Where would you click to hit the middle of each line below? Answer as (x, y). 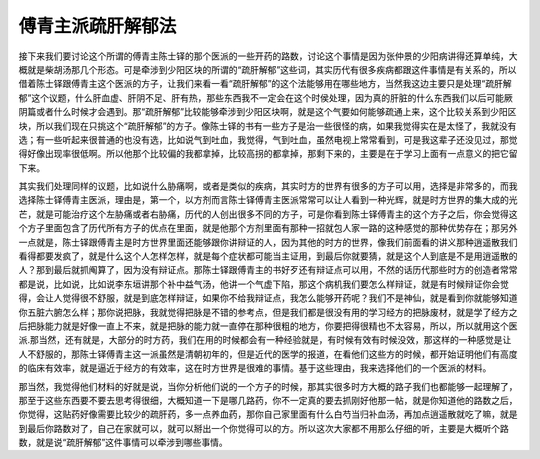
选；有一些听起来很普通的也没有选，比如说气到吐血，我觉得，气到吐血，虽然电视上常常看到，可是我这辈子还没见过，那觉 (268, 139)
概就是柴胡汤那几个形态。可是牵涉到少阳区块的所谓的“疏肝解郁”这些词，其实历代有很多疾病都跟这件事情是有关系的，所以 (267, 69)
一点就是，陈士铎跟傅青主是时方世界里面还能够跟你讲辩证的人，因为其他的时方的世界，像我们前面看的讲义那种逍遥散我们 (268, 242)
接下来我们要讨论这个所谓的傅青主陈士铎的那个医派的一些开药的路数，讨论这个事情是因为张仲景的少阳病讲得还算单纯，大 (268, 56)
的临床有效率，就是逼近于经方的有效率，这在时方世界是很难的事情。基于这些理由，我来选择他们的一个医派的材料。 (255, 368)
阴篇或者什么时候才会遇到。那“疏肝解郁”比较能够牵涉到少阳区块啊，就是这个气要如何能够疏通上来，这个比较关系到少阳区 (267, 112)
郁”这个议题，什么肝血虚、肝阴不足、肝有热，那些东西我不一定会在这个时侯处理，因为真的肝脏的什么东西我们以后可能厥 (266, 97)
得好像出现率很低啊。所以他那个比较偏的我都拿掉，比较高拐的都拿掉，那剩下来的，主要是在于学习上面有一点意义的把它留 (268, 154)
